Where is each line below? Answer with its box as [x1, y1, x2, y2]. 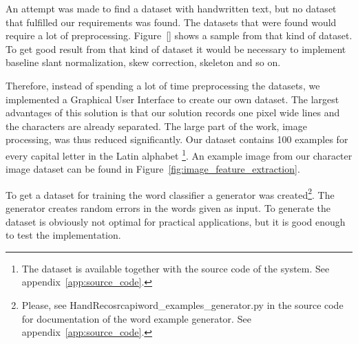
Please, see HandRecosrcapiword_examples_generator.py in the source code [21, 298, 344, 312]
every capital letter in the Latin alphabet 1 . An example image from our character [6, 146, 352, 162]
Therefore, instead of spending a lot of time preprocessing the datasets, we [6, 78, 320, 92]
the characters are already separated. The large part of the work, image [6, 118, 307, 133]
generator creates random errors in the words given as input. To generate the [6, 201, 330, 215]
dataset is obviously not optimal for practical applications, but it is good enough [6, 214, 346, 228]
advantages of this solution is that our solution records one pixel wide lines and [6, 105, 340, 120]
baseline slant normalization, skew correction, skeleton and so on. [6, 55, 281, 69]
